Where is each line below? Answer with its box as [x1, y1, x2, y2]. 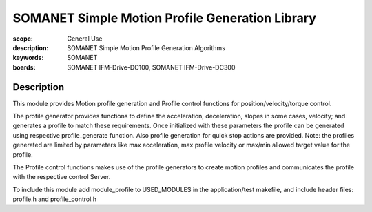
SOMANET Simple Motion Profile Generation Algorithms [67, 43, 225, 52]
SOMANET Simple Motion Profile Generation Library [12, 10, 317, 25]
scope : [12, 34, 34, 43]
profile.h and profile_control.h [12, 195, 96, 203]
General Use [67, 34, 103, 43]
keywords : [12, 54, 44, 62]
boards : [12, 63, 36, 72]
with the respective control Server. [12, 173, 111, 181]
